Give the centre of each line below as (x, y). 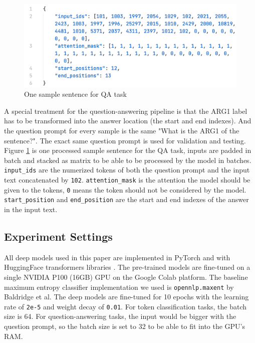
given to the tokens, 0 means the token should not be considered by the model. (125, 189)
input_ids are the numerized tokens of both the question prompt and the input (127, 170)
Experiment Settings (58, 236)
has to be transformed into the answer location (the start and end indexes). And (128, 121)
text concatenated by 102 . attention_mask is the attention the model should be (127, 180)
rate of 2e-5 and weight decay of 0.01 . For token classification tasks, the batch (125, 306)
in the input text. (31, 209)
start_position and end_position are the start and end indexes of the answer (126, 199)
